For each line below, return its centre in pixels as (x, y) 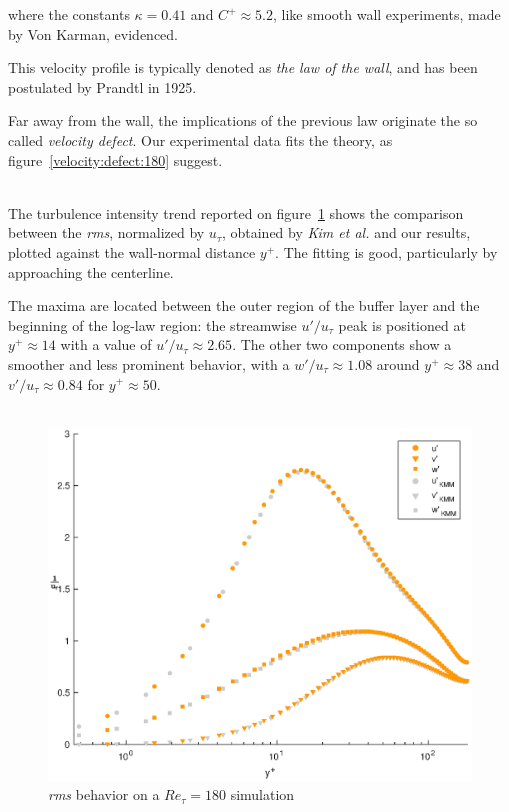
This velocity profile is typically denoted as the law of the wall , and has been (243, 67)
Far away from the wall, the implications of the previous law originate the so (243, 120)
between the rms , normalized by (106, 232)
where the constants (69, 14)
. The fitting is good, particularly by (386, 251)
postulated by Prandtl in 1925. (102, 86)
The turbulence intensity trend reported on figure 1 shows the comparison (236, 212)
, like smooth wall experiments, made (387, 14)
